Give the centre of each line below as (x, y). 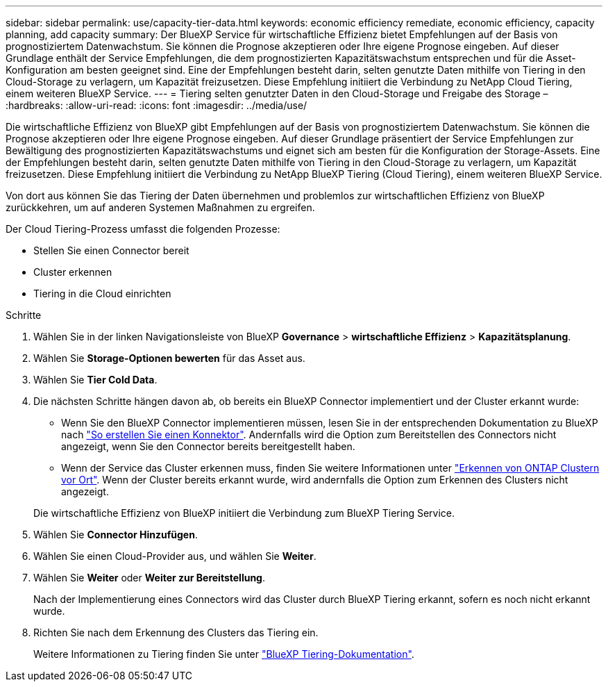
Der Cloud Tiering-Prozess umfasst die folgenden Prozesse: (143, 229)
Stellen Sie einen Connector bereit (111, 250)
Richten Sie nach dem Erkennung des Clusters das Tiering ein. (176, 632)
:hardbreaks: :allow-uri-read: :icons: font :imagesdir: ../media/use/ (157, 105)
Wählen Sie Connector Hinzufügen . (116, 535)
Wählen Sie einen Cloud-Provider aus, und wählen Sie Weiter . (175, 556)
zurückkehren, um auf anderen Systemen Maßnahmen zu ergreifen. (160, 207)
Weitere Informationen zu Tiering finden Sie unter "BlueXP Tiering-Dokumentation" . (224, 654)
